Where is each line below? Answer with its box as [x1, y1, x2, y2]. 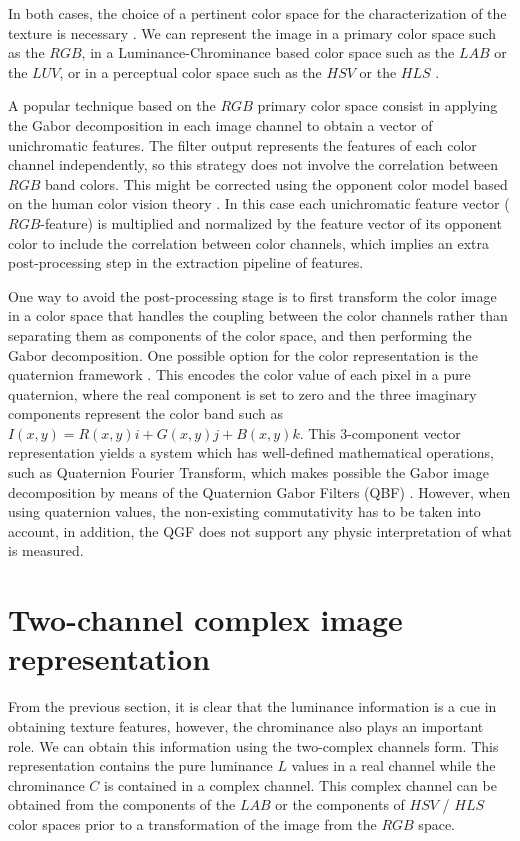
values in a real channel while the [291, 755, 496, 776]
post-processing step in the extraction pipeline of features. [8, 252, 364, 273]
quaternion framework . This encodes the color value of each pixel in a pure [8, 364, 471, 385]
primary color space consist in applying [257, 95, 498, 116]
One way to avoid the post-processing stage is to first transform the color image [8, 285, 497, 306]
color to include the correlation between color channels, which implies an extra [8, 232, 489, 253]
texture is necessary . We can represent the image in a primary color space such [8, 22, 496, 43]
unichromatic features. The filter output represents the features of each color [8, 134, 477, 155]
